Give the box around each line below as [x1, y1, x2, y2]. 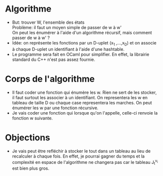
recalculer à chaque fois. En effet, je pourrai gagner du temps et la [12, 153, 145, 159]
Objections [5, 132, 50, 143]
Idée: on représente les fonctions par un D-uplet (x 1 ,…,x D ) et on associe [12, 40, 157, 47]
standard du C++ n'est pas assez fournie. [12, 57, 96, 62]
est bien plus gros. [12, 165, 49, 171]
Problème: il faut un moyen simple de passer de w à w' [12, 24, 122, 30]
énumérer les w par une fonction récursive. [12, 105, 98, 111]
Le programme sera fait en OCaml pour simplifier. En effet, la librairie [12, 51, 149, 57]
